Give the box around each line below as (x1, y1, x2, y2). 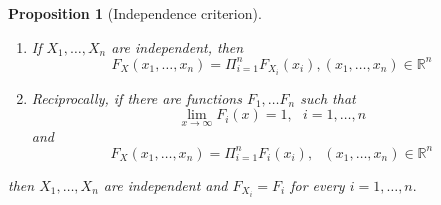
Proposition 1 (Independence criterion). (8, 3, 262, 23)
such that (300, 87, 356, 108)
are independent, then (111, 36, 244, 57)
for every (290, 174, 345, 195)
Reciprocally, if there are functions (31, 87, 242, 108)
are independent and (103, 174, 228, 195)
